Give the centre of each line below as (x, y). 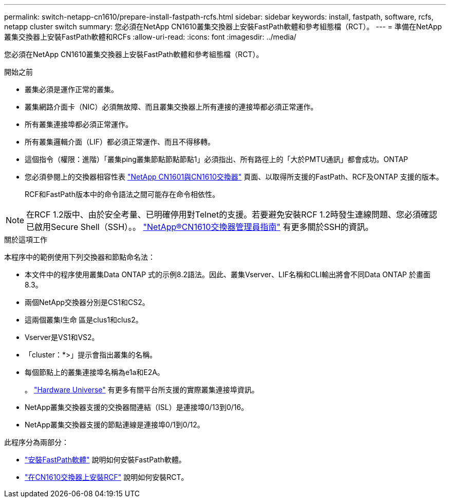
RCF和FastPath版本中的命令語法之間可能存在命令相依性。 (122, 194)
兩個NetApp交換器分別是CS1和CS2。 (87, 302)
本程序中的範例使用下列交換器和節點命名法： (80, 257)
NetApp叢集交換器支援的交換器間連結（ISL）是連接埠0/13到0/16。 (137, 407)
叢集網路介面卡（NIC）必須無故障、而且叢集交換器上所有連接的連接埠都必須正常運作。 (171, 107)
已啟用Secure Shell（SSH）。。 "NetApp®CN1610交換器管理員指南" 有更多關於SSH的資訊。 (200, 227)
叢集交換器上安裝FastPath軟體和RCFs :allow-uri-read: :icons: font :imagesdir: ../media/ (150, 37)
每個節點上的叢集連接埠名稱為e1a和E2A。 (95, 372)
